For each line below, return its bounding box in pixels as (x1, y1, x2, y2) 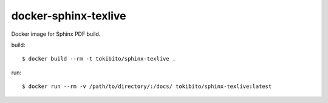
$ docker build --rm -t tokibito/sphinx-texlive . (22, 55, 176, 62)
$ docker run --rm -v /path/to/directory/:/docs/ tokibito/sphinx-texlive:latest (22, 83, 272, 90)
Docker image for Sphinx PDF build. (11, 30, 101, 38)
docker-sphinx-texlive (11, 9, 127, 22)
